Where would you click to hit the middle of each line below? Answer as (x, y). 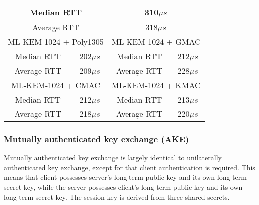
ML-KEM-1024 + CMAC (56, 85)
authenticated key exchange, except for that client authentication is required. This (129, 167)
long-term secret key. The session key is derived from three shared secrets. (117, 196)
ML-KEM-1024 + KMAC (156, 85)
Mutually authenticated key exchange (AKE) (97, 139)
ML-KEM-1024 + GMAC (156, 42)
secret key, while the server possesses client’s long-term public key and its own (123, 187)
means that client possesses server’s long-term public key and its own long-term (125, 177)
